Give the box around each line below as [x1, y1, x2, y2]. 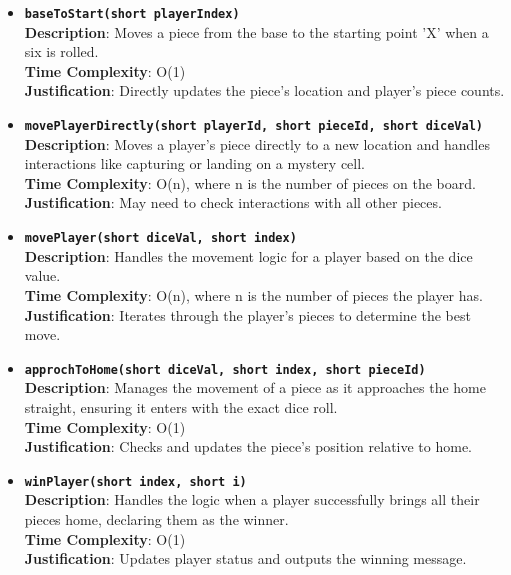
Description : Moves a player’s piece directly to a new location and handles [24, 133, 490, 154]
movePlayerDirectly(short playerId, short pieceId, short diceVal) [24, 119, 483, 134]
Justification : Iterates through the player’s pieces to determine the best [24, 304, 471, 325]
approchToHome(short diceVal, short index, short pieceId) [24, 362, 426, 377]
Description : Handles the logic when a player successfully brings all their [24, 489, 480, 510]
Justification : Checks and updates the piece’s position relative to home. [24, 436, 473, 457]
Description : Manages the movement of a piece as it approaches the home [24, 377, 486, 398]
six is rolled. [24, 41, 99, 62]
